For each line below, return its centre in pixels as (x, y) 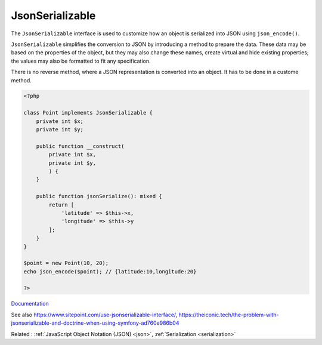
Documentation (30, 304)
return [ (61, 205)
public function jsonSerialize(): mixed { (99, 196)
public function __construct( (80, 146)
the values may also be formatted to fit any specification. (81, 61)
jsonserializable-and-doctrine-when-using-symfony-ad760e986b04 (95, 323)
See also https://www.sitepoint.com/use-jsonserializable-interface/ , (94, 315)
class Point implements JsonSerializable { (88, 113)
